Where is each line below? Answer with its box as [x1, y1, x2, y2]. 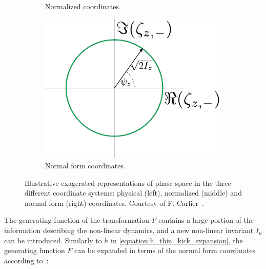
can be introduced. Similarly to [4, 235, 102, 245]
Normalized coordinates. [45, 1, 121, 11]
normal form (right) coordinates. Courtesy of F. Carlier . [25, 197, 204, 208]
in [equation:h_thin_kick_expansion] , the [111, 235, 243, 245]
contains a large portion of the [158, 215, 254, 225]
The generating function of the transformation [4, 215, 149, 225]
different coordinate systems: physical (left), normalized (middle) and [25, 187, 242, 198]
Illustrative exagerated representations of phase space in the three [25, 177, 231, 188]
